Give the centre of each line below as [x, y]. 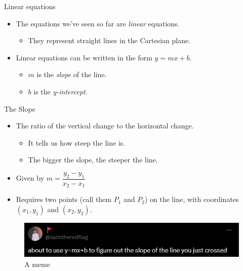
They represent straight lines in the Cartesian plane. [109, 40]
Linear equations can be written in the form [84, 57]
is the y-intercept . [60, 91]
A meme [37, 264]
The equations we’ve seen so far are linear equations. [98, 23]
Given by [30, 178]
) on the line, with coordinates [192, 199]
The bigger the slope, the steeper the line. [93, 160]
